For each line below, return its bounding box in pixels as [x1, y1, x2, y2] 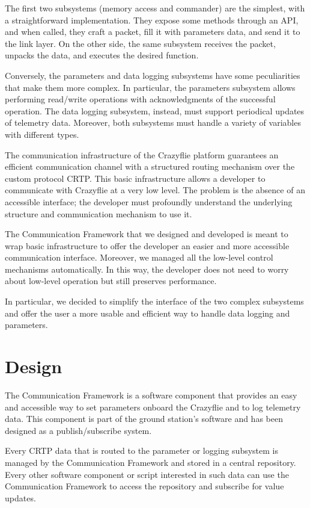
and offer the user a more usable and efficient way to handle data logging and [5, 306, 290, 319]
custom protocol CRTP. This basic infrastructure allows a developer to [5, 172, 266, 184]
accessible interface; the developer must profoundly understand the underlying [5, 195, 293, 208]
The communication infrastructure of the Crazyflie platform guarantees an [5, 148, 279, 161]
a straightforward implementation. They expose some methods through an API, [5, 13, 299, 26]
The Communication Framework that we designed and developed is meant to [5, 228, 288, 240]
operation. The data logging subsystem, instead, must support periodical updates [5, 104, 305, 117]
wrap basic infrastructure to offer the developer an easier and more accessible [5, 239, 290, 252]
